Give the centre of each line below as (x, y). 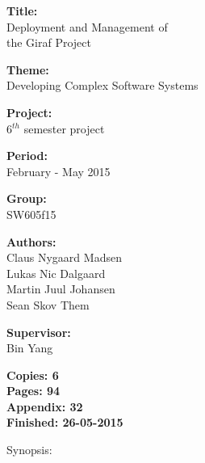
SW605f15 (31, 214)
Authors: (31, 241)
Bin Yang (30, 348)
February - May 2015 (59, 171)
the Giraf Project (49, 42)
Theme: (28, 69)
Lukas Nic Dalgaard (56, 273)
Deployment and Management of (87, 26)
